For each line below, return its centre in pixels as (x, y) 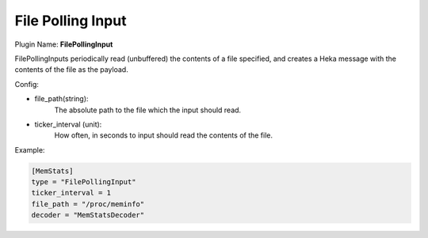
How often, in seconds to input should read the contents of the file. (164, 135)
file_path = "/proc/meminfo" (88, 204)
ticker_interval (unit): (68, 124)
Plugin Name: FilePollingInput (64, 44)
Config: (27, 84)
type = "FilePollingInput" (84, 182)
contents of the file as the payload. (71, 70)
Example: (30, 149)
